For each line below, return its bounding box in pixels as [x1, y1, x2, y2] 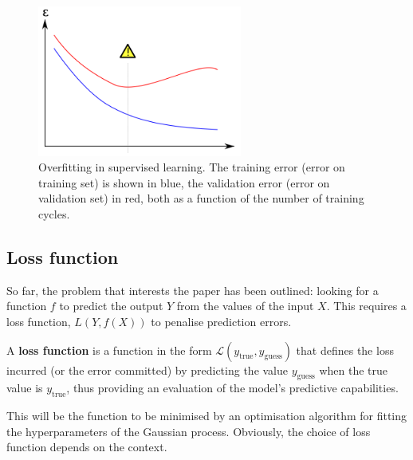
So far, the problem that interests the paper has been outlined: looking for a [6, 281, 379, 298]
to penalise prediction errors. [151, 313, 292, 329]
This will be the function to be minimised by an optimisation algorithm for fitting [6, 407, 407, 424]
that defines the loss [296, 341, 394, 358]
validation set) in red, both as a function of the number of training [38, 190, 364, 206]
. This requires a [326, 297, 407, 314]
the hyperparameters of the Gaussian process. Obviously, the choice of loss [6, 423, 371, 439]
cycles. [38, 205, 70, 222]
